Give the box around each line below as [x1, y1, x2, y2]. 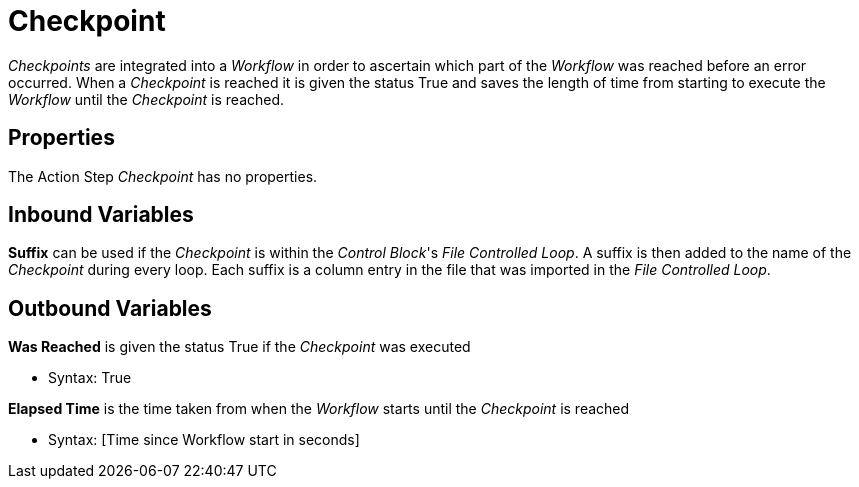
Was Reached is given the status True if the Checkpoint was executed [8, 338, 471, 356]
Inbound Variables [8, 202, 194, 228]
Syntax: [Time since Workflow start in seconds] [48, 431, 360, 449]
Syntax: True [48, 369, 132, 387]
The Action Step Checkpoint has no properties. [8, 167, 318, 185]
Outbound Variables [8, 295, 212, 321]
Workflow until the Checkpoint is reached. [8, 90, 285, 108]
